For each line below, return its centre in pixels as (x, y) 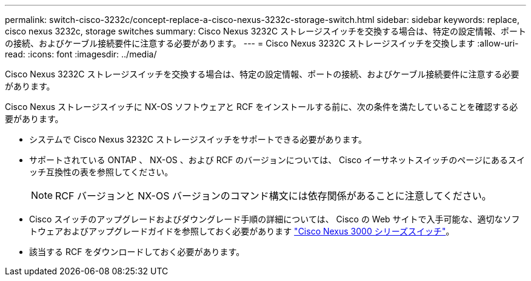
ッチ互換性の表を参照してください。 (101, 172)
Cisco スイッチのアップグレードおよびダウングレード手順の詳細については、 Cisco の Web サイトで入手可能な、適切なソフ (275, 219)
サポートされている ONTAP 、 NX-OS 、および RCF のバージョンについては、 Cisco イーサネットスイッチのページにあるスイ (277, 160)
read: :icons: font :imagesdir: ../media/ (81, 54)
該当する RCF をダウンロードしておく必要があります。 (137, 252)
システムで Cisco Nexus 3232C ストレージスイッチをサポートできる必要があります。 (198, 139)
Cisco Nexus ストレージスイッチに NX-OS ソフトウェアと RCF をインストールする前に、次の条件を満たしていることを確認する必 (262, 107)
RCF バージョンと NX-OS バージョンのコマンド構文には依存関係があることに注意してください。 (273, 196)
